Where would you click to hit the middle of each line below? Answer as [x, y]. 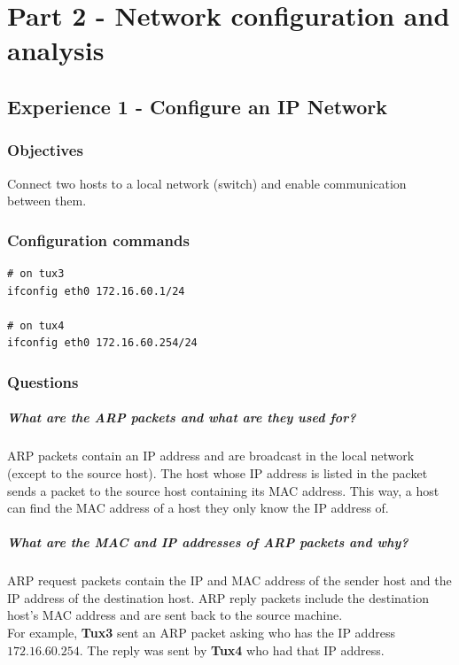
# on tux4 [36, 325]
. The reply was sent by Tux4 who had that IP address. [232, 650]
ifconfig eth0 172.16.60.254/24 [102, 343]
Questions [43, 381]
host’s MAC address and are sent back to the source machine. [175, 615]
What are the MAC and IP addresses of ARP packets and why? [208, 542]
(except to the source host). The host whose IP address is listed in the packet [218, 472]
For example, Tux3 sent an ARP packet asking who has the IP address [201, 633]
